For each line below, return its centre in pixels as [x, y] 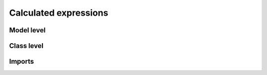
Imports [22, 62]
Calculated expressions [59, 13]
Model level [27, 30]
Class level [26, 46]
